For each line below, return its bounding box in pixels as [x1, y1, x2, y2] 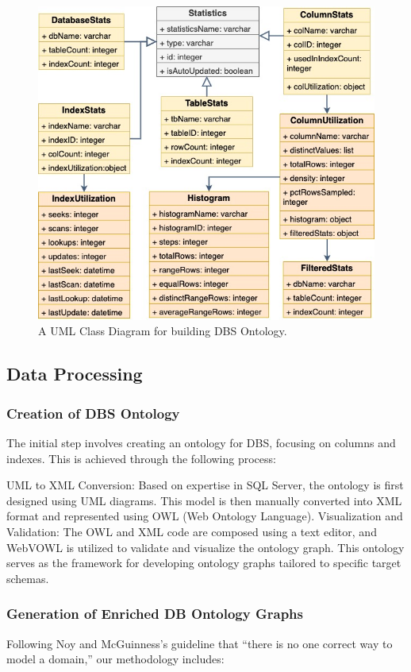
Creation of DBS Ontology [6, 403, 180, 423]
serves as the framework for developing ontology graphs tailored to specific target [6, 554, 401, 571]
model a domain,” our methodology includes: [6, 651, 225, 667]
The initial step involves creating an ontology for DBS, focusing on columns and [6, 434, 396, 451]
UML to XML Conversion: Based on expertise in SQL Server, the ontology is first [6, 477, 404, 493]
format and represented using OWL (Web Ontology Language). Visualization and [6, 508, 403, 524]
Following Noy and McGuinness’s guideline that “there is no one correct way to [6, 635, 393, 651]
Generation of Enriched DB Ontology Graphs [6, 604, 303, 624]
